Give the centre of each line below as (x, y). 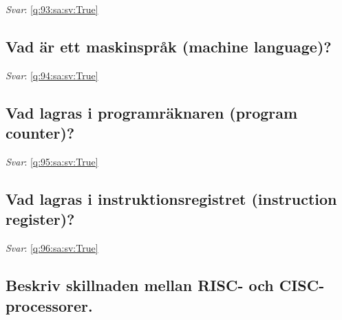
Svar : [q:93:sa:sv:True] (52, 9)
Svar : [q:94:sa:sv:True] (52, 75)
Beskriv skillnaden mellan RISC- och (140, 285)
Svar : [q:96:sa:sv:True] (52, 248)
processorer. (49, 305)
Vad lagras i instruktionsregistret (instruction (171, 198)
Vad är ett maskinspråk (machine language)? (169, 46)
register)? (40, 219)
